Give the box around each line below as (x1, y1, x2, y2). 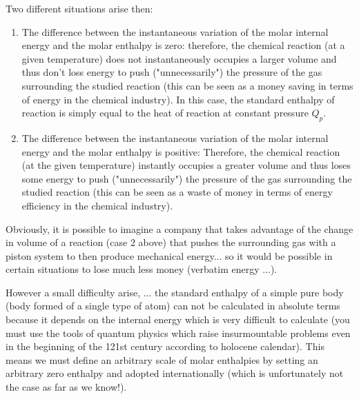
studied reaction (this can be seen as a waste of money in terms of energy (21, 185, 333, 199)
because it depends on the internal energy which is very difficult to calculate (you (6, 312, 350, 327)
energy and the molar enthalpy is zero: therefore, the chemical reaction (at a (21, 38, 345, 52)
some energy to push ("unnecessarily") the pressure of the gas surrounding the (21, 171, 352, 185)
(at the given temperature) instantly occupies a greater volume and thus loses (21, 158, 351, 172)
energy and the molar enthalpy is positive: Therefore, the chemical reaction (21, 144, 340, 158)
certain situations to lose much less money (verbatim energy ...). (6, 262, 278, 276)
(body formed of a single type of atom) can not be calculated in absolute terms (6, 298, 340, 313)
